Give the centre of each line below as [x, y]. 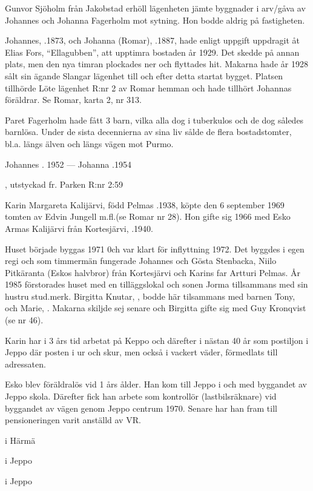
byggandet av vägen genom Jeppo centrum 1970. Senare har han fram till [141, 408]
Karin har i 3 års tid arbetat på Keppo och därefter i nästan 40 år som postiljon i [157, 340]
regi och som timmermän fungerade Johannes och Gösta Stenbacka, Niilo [141, 261]
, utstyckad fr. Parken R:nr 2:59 [64, 184]
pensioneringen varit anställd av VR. [73, 420]
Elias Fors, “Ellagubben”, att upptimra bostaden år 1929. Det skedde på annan [152, 52]
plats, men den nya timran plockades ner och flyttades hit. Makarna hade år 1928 [156, 64]
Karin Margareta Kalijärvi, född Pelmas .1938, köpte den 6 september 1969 [145, 204]
